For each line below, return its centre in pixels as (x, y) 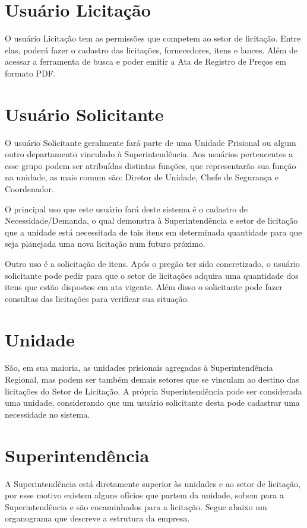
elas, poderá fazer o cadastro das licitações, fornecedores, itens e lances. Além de (151, 50)
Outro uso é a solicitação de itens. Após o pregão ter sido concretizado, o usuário (152, 263)
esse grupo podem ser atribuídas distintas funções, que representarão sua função (151, 165)
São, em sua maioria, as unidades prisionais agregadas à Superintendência (139, 368)
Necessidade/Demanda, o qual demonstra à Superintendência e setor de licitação (151, 220)
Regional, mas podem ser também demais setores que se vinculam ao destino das (152, 379)
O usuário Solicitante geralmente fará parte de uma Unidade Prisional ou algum (151, 142)
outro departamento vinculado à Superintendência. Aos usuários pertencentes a (149, 154)
